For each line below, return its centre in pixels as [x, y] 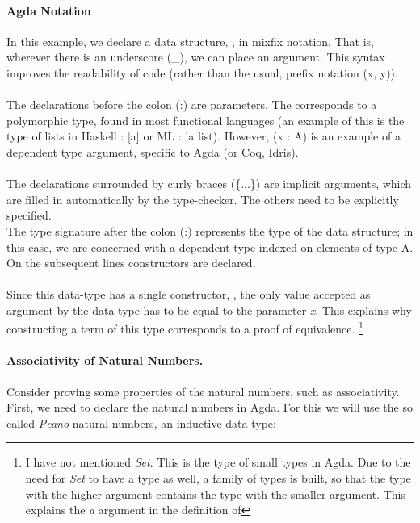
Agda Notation [49, 10]
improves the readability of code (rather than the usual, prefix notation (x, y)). [202, 72]
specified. [29, 215]
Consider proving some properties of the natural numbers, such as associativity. [203, 391]
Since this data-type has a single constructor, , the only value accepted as [189, 294]
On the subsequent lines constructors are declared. [131, 263]
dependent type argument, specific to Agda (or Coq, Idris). [153, 151]
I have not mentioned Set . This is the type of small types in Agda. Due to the [218, 462]
